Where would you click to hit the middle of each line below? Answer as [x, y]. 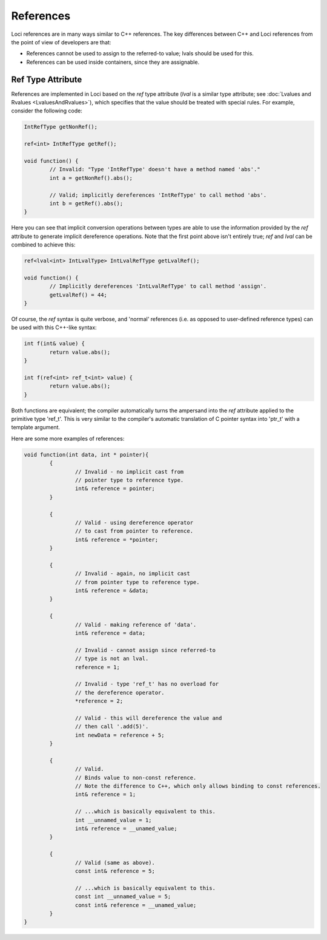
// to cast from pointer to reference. [134, 531]
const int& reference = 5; [115, 871]
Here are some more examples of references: [68, 438]
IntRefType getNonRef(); [61, 127]
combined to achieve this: [43, 245]
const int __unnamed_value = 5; [123, 897]
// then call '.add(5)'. [112, 727]
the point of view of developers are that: [61, 42]
